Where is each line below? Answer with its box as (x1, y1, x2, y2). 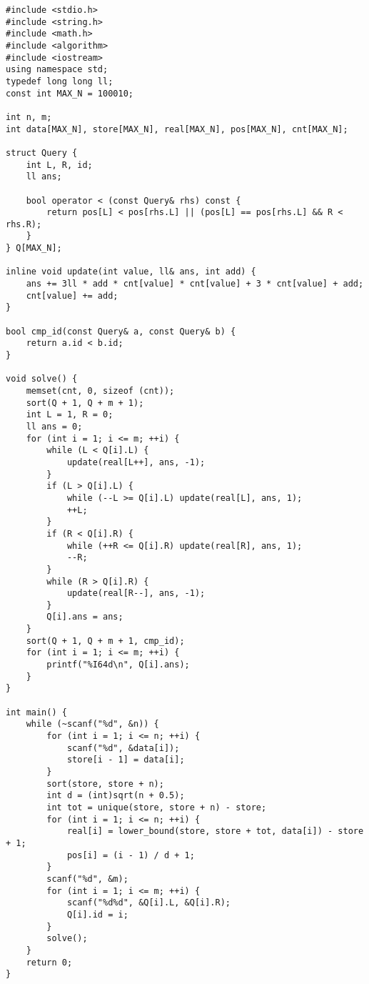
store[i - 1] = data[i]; (66, 755, 185, 765)
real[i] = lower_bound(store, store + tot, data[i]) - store (66, 826, 364, 837)
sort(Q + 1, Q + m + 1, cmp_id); (26, 635, 185, 646)
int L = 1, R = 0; (26, 409, 113, 420)
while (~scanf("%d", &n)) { (26, 719, 159, 730)
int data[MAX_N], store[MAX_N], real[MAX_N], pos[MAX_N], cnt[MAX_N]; (6, 124, 348, 134)
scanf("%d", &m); (46, 873, 128, 884)
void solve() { (6, 374, 78, 384)
